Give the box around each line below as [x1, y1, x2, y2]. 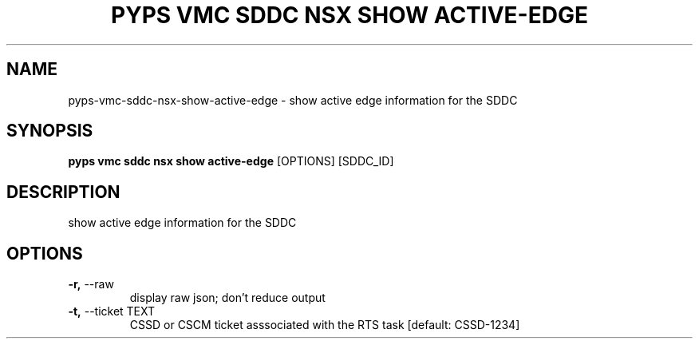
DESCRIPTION [6, 181, 120, 202]
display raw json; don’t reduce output [129, 291, 326, 305]
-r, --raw [68, 277, 114, 291]
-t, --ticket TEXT [68, 304, 156, 319]
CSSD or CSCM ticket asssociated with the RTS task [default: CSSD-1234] [129, 318, 520, 332]
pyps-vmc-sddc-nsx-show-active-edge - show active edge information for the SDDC [68, 93, 518, 107]
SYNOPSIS [6, 121, 93, 141]
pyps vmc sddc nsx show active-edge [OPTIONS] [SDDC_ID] [68, 154, 394, 169]
